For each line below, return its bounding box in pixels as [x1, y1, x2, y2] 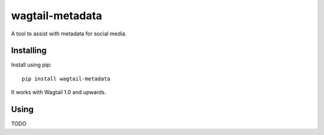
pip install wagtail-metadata [22, 75, 111, 82]
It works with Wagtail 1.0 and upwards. [11, 89, 106, 96]
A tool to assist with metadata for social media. [11, 30, 127, 37]
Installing [11, 46, 47, 56]
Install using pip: [11, 61, 52, 68]
